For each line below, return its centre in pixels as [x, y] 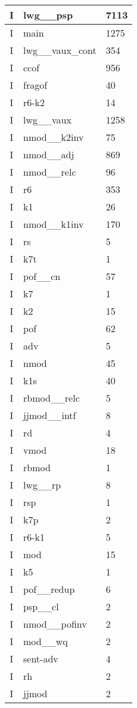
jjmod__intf [49, 415]
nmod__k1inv [53, 224]
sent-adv [41, 659]
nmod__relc [49, 172]
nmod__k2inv [53, 137]
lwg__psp [48, 15]
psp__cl [41, 606]
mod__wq [45, 641]
